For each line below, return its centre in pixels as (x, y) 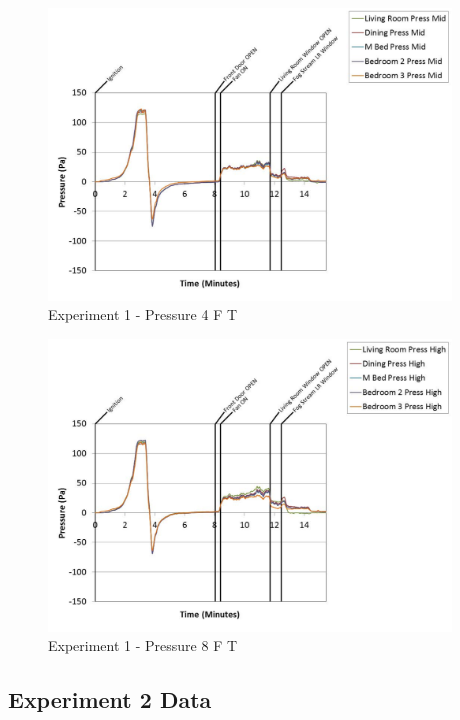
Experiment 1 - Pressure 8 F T (143, 645)
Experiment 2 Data (110, 699)
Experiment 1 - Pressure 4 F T (143, 314)
